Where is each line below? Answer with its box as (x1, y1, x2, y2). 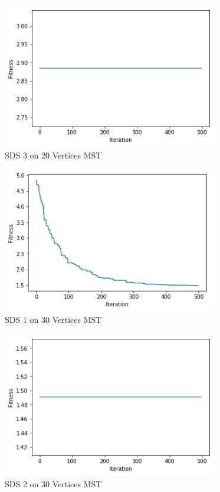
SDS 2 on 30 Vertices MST (5, 477, 102, 490)
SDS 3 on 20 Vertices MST (5, 148, 102, 161)
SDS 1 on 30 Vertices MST (5, 313, 102, 325)
